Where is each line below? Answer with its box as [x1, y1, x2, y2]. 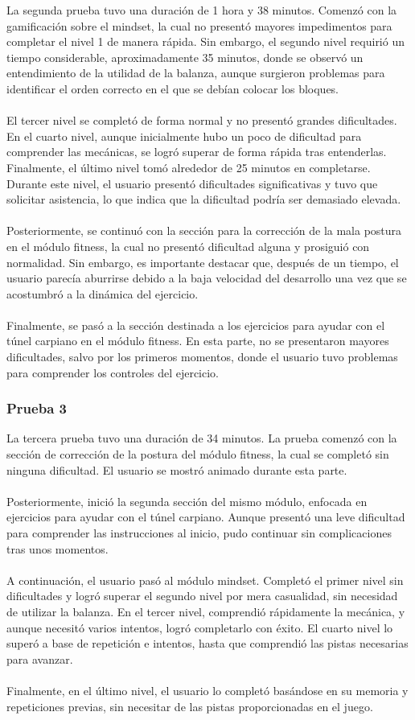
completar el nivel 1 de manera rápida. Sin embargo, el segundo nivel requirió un [6, 33, 405, 50]
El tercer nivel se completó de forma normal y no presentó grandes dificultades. [6, 112, 397, 129]
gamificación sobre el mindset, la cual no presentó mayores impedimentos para [6, 17, 392, 34]
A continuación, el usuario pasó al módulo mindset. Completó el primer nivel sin [6, 571, 404, 588]
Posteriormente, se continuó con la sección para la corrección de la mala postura [6, 222, 402, 239]
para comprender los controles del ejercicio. [6, 364, 219, 381]
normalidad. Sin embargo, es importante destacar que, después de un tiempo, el [6, 253, 399, 270]
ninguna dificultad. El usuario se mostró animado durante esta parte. [6, 461, 347, 478]
